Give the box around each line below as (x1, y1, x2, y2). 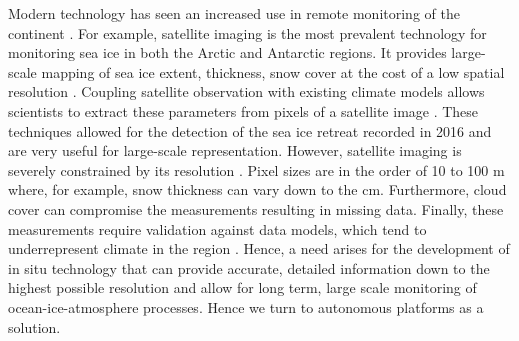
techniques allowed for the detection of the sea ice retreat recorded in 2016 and (8, 120, 492, 141)
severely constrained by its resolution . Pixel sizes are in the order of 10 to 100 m (8, 159, 505, 180)
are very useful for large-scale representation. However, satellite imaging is (8, 140, 462, 161)
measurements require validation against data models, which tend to (8, 218, 427, 239)
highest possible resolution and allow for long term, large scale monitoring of (8, 277, 477, 298)
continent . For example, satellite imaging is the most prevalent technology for (8, 22, 487, 43)
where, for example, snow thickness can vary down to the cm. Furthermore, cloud (8, 179, 507, 200)
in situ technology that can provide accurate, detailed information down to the (8, 257, 490, 278)
